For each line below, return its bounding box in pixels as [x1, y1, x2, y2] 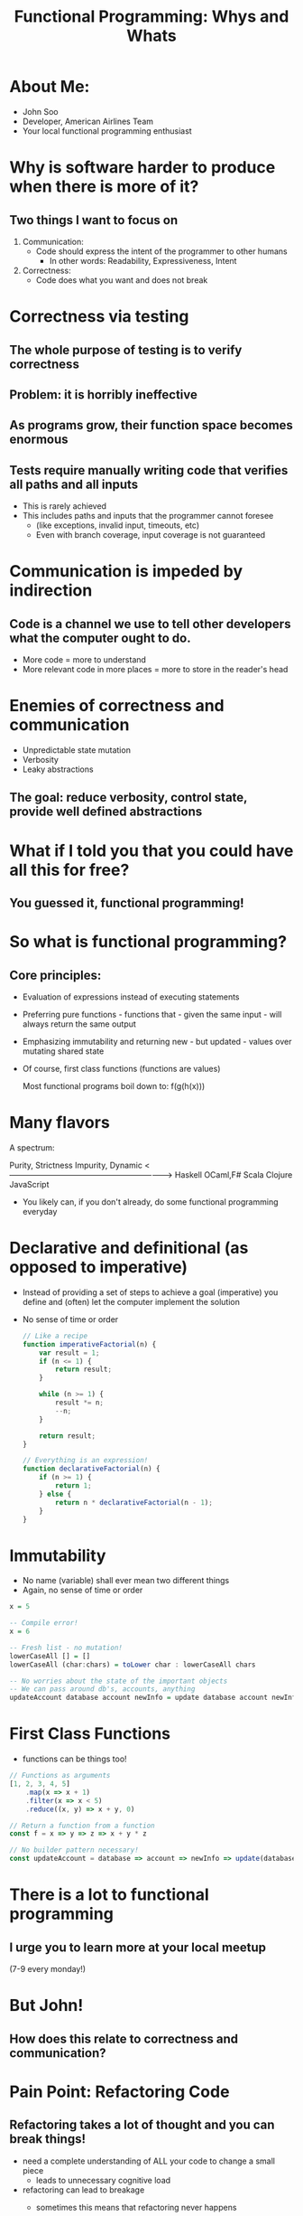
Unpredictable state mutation [22, 745, 131, 756]
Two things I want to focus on [9, 212, 179, 228]
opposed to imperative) [9, 1257, 188, 1278]
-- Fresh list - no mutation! [9, 1643, 124, 1652]
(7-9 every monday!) [9, 1964, 87, 1975]
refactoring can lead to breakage [22, 2184, 145, 2195]
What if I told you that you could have [9, 840, 294, 860]
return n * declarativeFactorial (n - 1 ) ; [55, 1498, 214, 1507]
